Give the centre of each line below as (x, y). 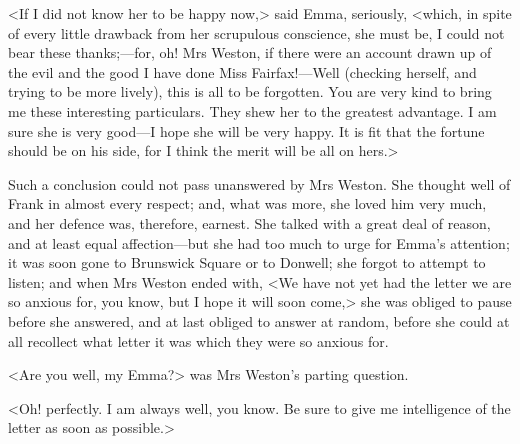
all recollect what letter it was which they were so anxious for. (198, 340)
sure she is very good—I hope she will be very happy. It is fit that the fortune (246, 130)
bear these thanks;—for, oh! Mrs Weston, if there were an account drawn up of (250, 52)
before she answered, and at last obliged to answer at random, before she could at (259, 320)
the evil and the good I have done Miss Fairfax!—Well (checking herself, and (242, 71)
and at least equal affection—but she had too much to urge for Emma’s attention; (259, 242)
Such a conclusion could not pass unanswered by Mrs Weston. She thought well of (259, 183)
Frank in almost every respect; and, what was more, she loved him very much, (247, 203)
